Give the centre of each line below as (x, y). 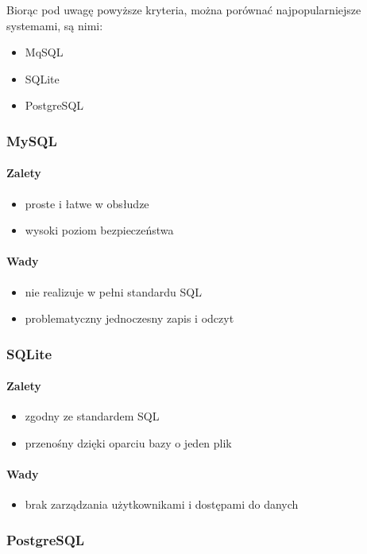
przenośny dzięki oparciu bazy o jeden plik (128, 443)
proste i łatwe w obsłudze (87, 203)
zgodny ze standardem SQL (92, 416)
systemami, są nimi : (55, 25)
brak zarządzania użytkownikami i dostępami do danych (162, 504)
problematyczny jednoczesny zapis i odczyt (129, 318)
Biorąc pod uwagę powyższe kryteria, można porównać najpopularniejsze (184, 10)
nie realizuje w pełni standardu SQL (113, 291)
